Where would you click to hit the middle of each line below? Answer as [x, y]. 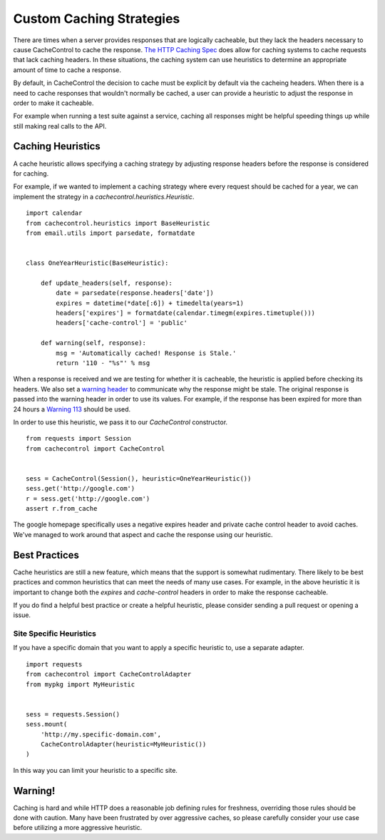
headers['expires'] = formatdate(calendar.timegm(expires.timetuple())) [186, 313]
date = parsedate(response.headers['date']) [135, 293]
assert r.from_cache [62, 509]
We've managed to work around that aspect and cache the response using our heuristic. [143, 534]
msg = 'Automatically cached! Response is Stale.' [146, 353]
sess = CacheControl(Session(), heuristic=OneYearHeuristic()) [139, 478]
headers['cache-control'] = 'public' [122, 323]
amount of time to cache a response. [67, 70]
